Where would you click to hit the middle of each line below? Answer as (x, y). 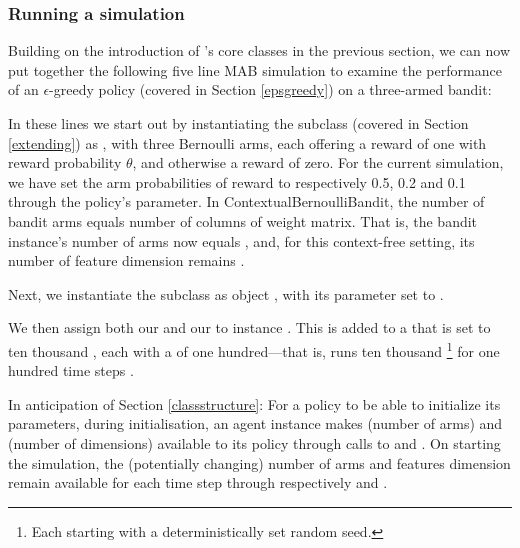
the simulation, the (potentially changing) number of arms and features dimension (259, 462)
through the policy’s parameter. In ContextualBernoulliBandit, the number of (246, 201)
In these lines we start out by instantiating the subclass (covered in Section (238, 123)
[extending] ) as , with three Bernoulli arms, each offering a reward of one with (247, 142)
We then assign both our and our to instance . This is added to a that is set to (249, 327)
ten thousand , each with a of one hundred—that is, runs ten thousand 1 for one (254, 349)
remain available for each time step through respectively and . (198, 482)
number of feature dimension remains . (126, 260)
